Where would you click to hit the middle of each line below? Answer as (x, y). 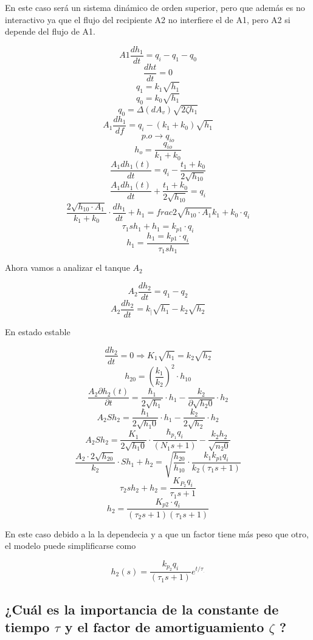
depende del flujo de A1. (50, 31)
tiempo (27, 626)
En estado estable (38, 331)
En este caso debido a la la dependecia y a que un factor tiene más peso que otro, (157, 533)
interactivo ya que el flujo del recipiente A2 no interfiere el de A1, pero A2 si (148, 19)
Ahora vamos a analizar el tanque (67, 267)
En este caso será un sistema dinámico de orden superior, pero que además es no (155, 7)
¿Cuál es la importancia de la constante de (142, 609)
